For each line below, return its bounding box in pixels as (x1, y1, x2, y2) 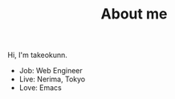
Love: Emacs (18, 83, 62, 93)
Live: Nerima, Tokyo (18, 74, 86, 85)
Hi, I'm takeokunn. (7, 50, 67, 60)
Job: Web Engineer (18, 66, 83, 76)
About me (100, 5, 168, 23)
